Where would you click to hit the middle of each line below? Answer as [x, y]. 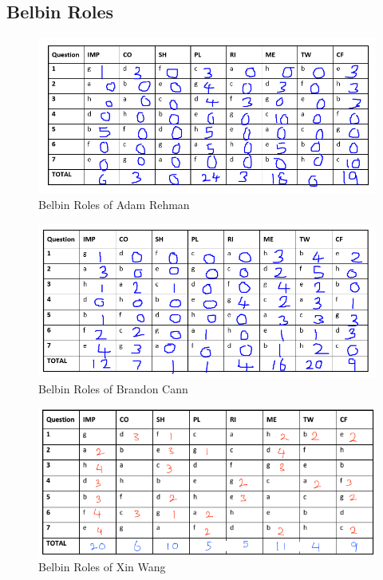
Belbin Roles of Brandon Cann [113, 388]
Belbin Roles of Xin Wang [102, 567]
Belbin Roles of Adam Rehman [114, 204]
